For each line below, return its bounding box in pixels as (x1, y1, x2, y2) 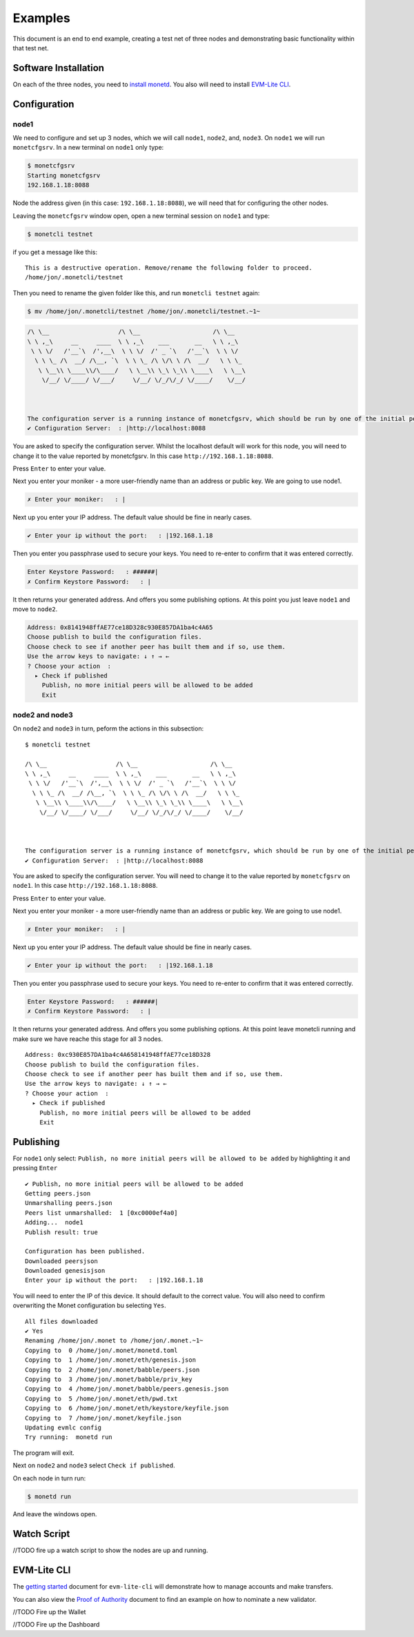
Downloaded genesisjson (25, 1267, 106, 1275)
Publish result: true (25, 1228, 98, 1236)
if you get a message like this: (12, 248, 98, 256)
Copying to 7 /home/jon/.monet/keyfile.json (25, 1414, 182, 1422)
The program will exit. (12, 1449, 75, 1457)
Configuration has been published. (25, 1247, 146, 1256)
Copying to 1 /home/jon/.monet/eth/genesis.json (25, 1356, 197, 1364)
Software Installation (12, 62, 105, 74)
